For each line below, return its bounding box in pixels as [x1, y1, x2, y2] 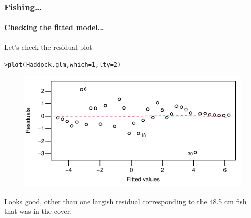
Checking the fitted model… [4, 22, 104, 33]
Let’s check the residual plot [4, 41, 92, 52]
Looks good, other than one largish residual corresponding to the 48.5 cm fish [4, 196, 247, 206]
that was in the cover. [4, 206, 72, 216]
